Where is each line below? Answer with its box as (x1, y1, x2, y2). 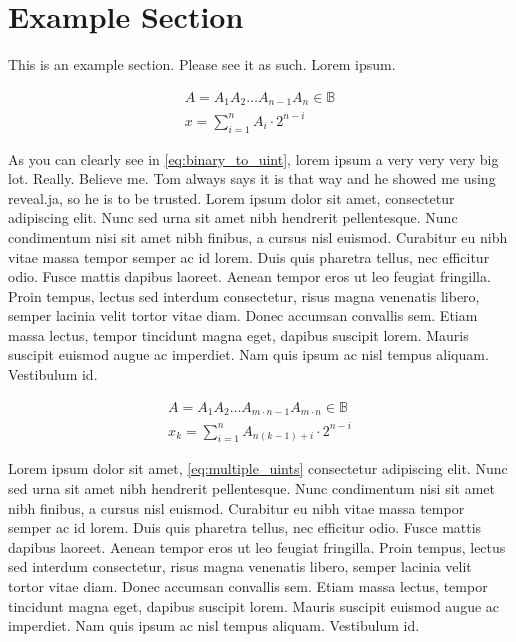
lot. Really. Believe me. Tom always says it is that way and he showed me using (8, 168, 496, 189)
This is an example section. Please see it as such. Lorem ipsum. (8, 54, 396, 75)
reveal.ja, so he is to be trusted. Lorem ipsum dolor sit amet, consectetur (8, 187, 455, 208)
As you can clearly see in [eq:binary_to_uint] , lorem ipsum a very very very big (8, 148, 499, 169)
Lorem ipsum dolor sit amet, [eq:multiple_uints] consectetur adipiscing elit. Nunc (8, 458, 508, 479)
